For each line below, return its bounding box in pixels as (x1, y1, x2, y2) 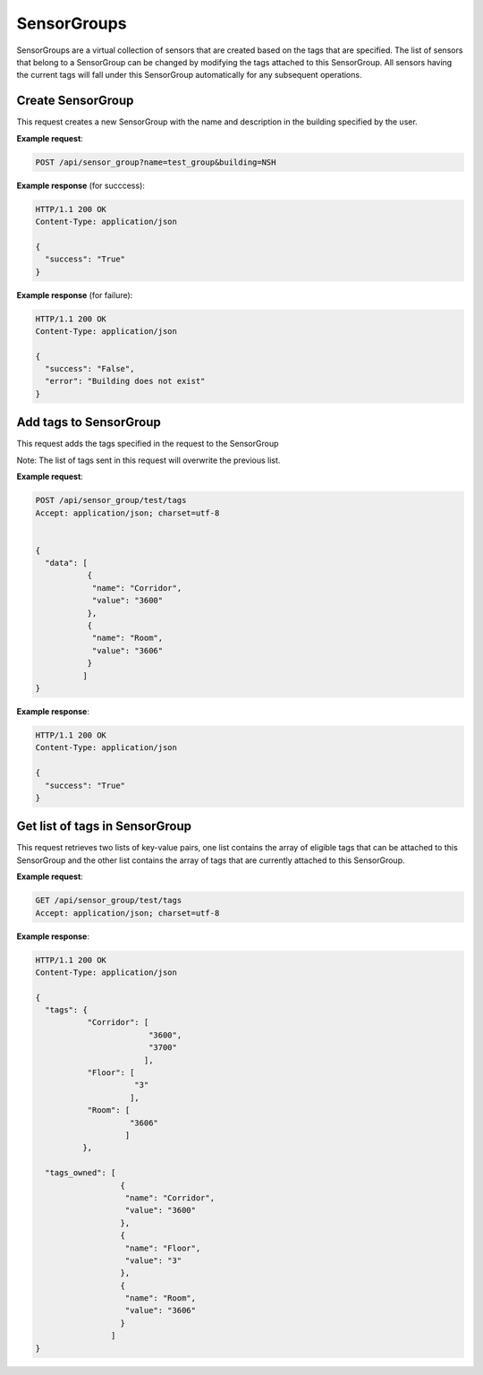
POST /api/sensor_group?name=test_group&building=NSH (35, 157, 276, 167)
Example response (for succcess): (16, 180, 145, 191)
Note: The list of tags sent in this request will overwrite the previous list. (16, 455, 281, 465)
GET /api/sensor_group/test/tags (35, 895, 182, 906)
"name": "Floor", (124, 1243, 201, 1253)
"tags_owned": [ (45, 1168, 116, 1178)
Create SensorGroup (16, 93, 134, 108)
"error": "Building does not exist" (45, 376, 206, 387)
